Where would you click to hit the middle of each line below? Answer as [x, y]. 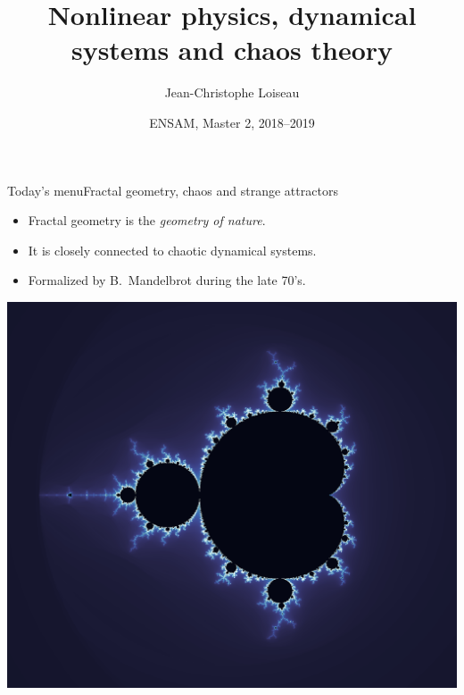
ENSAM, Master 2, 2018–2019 [232, 122]
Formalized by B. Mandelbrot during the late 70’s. [167, 280]
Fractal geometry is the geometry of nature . [147, 220]
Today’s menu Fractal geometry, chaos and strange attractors [173, 190]
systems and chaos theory [232, 50]
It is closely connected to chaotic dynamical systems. [172, 250]
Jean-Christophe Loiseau [232, 92]
